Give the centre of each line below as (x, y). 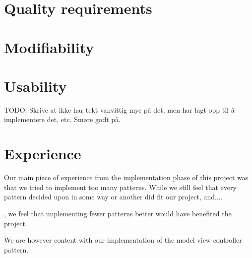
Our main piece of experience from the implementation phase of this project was (126, 177)
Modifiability (49, 47)
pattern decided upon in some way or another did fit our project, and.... (113, 197)
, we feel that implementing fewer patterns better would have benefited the (118, 213)
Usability (35, 86)
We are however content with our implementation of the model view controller (123, 240)
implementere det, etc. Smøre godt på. (62, 119)
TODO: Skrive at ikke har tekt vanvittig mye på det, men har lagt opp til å (119, 109)
